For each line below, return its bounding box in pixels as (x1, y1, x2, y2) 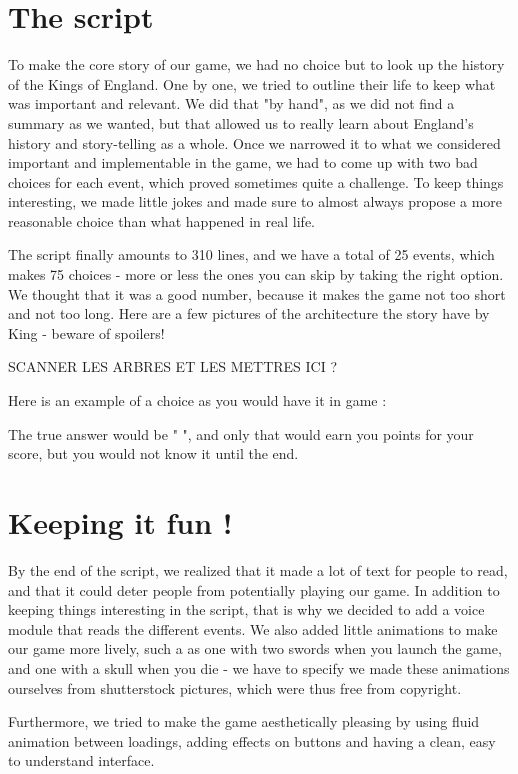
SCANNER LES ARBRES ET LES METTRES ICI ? (8, 356, 338, 377)
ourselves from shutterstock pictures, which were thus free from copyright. (8, 677, 462, 698)
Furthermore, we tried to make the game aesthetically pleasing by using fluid (8, 711, 480, 732)
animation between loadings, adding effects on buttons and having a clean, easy (8, 730, 496, 751)
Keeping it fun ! (8, 502, 233, 542)
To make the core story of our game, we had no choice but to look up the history (8, 54, 505, 75)
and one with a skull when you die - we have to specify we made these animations (8, 657, 510, 678)
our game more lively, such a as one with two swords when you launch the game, (8, 638, 502, 659)
